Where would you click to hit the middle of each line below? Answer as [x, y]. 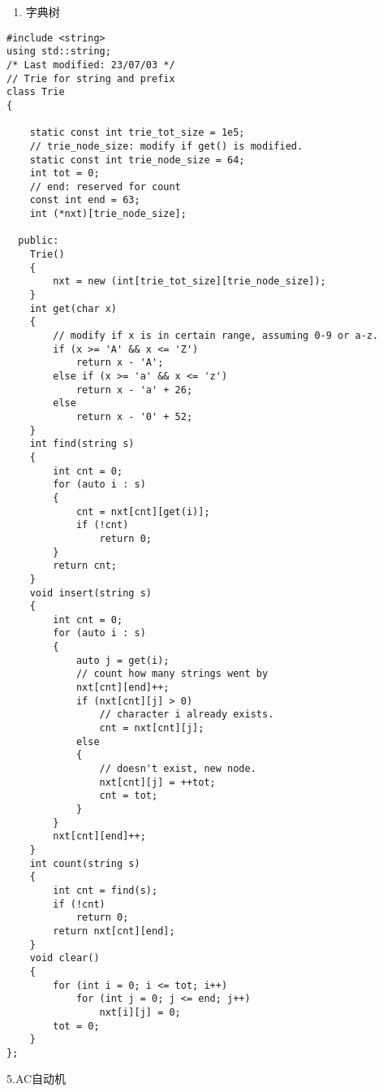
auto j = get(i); [123, 660]
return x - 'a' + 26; [134, 390]
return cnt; [85, 566]
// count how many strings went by [172, 674]
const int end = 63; [85, 200]
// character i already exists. [187, 715]
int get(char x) [73, 308]
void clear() [65, 958]
